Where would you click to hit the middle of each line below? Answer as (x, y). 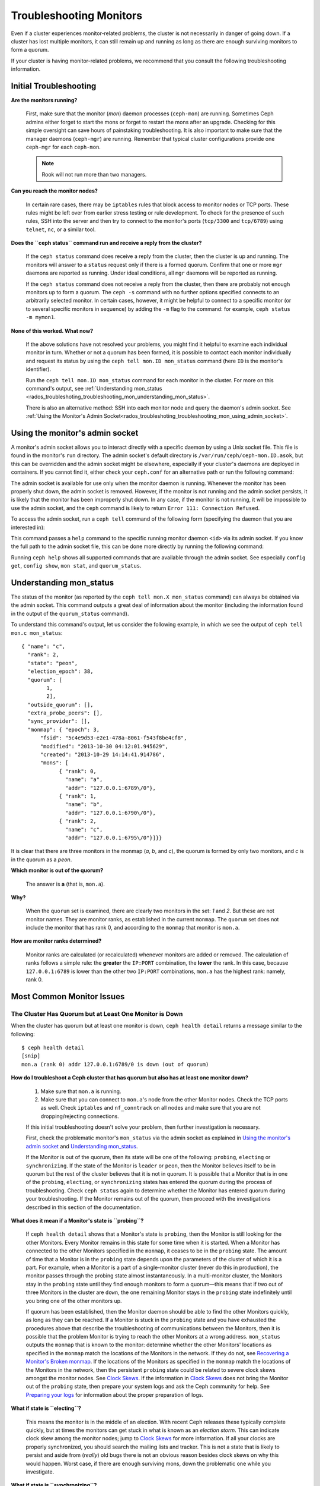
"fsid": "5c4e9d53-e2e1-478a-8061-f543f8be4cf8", (113, 738)
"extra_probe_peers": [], (65, 713)
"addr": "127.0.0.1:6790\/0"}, (111, 813)
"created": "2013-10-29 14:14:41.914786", (103, 755)
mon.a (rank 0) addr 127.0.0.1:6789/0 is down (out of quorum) (115, 1064)
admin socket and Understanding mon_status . (82, 1146)
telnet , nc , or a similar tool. (61, 229)
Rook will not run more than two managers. (94, 174)
